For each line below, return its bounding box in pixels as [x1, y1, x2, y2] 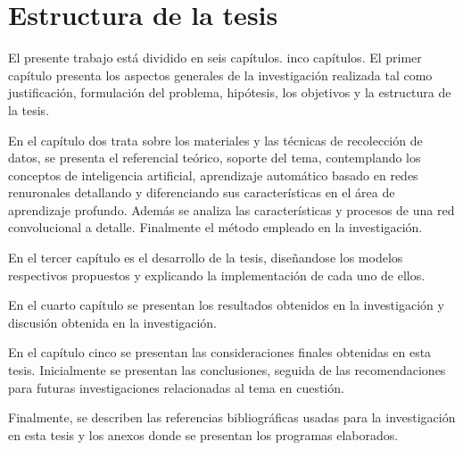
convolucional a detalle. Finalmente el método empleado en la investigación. [8, 218, 423, 237]
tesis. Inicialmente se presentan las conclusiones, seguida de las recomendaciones [8, 361, 446, 379]
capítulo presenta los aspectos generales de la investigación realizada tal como [8, 65, 433, 84]
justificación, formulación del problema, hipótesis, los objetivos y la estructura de [8, 83, 451, 102]
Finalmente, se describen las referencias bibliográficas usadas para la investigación [8, 408, 456, 427]
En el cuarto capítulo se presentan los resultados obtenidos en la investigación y [8, 296, 444, 314]
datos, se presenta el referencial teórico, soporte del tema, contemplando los [8, 148, 421, 167]
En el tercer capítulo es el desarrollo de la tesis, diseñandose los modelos [8, 248, 403, 267]
